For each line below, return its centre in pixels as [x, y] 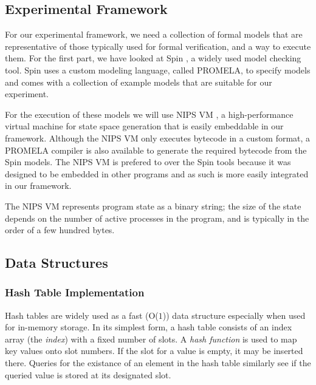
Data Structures [57, 263]
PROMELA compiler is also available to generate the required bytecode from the [156, 150]
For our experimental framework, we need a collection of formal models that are [154, 34]
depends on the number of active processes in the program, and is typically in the [157, 218]
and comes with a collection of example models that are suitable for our [139, 82]
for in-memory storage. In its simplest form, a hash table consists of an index [149, 327]
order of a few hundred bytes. [60, 230]
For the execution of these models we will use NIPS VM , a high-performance [149, 114]
